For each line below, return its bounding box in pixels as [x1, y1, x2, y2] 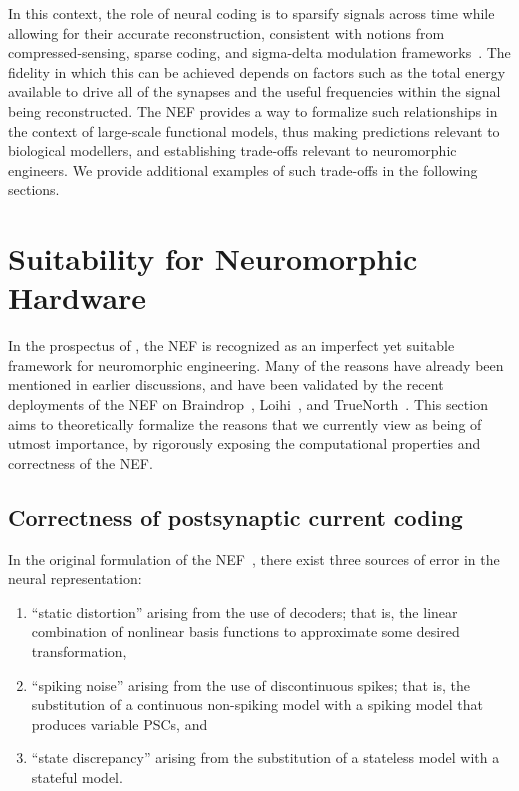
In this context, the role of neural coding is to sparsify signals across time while [8, 3, 495, 23]
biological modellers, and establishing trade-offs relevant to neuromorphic [8, 140, 457, 161]
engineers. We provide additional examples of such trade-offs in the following [8, 159, 478, 180]
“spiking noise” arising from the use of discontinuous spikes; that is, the [31, 674, 471, 695]
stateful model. [31, 766, 123, 787]
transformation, [31, 640, 127, 661]
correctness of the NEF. [8, 452, 153, 473]
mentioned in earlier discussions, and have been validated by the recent [8, 374, 444, 395]
